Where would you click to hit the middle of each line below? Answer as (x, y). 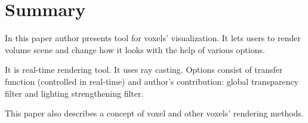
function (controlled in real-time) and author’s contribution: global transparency (152, 81)
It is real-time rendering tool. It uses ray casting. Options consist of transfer (144, 70)
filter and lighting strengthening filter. (74, 93)
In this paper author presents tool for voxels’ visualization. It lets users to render (153, 38)
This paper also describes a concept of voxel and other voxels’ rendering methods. (154, 113)
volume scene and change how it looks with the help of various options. (135, 49)
